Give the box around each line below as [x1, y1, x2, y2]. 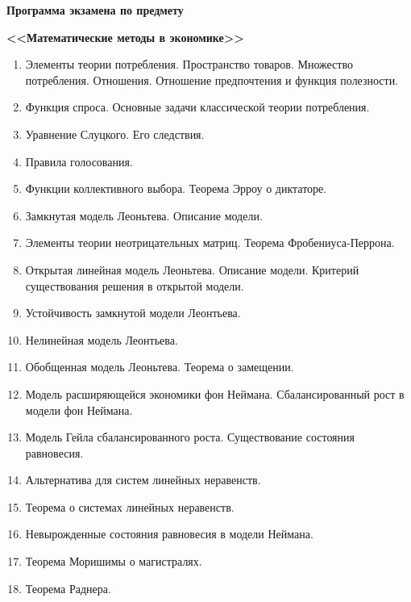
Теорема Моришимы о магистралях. [25, 553, 202, 570]
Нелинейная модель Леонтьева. [25, 331, 178, 348]
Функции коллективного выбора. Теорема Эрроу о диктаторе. [25, 180, 327, 197]
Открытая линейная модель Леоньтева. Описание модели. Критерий [25, 261, 359, 278]
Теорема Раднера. [25, 579, 111, 596]
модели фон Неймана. [25, 401, 133, 418]
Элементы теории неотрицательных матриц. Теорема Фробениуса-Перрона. [25, 234, 395, 251]
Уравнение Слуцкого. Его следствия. [25, 125, 205, 142]
